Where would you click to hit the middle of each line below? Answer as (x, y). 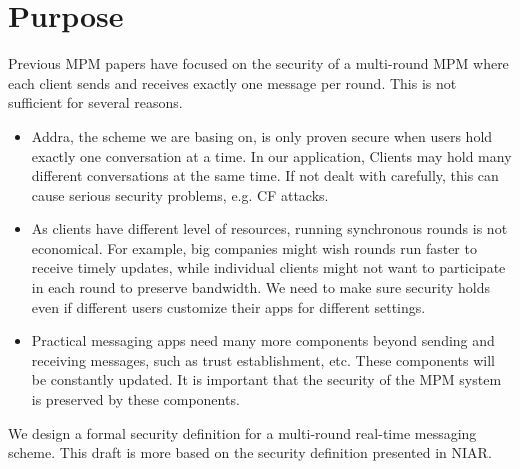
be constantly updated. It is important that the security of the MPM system (266, 379)
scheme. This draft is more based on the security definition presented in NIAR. (250, 452)
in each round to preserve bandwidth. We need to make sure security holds (261, 287)
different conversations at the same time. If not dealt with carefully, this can (265, 175)
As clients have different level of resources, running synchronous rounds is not (269, 228)
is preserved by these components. (135, 399)
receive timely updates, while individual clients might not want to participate (268, 267)
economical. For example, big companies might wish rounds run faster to (254, 247)
